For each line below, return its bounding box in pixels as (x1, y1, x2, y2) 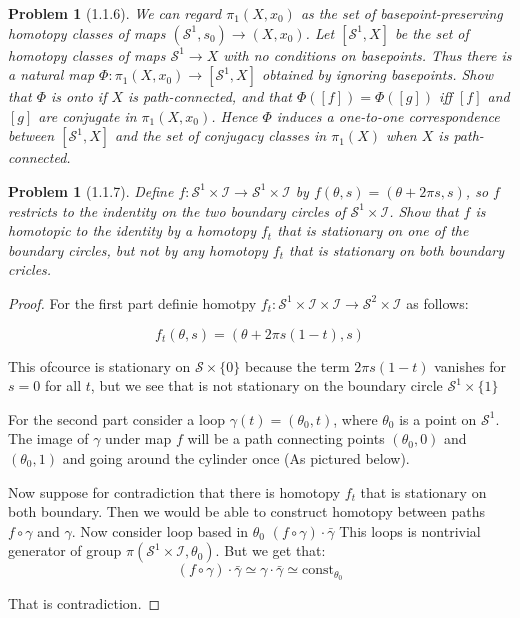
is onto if (50, 86, 107, 107)
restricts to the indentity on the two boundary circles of (8, 200, 346, 221)
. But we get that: (215, 540, 326, 561)
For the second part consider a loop (8, 408, 226, 429)
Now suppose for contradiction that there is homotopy (8, 481, 341, 502)
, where (333, 408, 378, 429)
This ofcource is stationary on (8, 355, 191, 376)
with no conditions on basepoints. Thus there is (223, 44, 512, 65)
